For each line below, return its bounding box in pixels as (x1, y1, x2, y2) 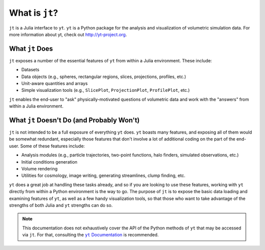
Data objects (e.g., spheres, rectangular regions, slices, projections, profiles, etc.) (21, 74, 186, 80)
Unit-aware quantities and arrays (21, 81, 88, 86)
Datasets (21, 67, 39, 73)
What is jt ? (9, 7, 58, 18)
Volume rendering (21, 166, 58, 172)
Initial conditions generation (21, 159, 78, 165)
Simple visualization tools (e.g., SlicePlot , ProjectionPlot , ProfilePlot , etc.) (21, 87, 190, 93)
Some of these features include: (20, 143, 85, 149)
